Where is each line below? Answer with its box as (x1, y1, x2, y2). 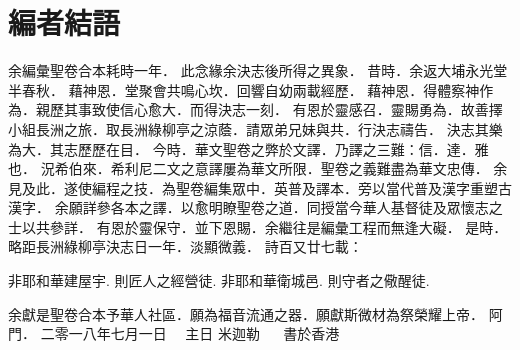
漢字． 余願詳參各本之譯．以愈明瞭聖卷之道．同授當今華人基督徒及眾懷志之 (8, 197, 503, 218)
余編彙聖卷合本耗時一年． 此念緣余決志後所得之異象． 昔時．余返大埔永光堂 (8, 60, 508, 81)
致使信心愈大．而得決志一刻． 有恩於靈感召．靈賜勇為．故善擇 (91, 99, 503, 120)
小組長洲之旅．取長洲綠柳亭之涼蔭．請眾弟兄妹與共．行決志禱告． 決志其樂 (8, 118, 503, 139)
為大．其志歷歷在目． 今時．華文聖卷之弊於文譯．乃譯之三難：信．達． (8, 138, 475, 159)
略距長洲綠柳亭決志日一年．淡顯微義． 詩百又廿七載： (8, 236, 363, 257)
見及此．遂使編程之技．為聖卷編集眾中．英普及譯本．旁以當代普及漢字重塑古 (8, 177, 512, 198)
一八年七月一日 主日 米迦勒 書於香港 (68, 323, 340, 344)
